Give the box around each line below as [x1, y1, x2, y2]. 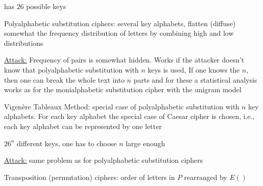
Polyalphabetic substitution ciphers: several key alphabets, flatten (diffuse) [4, 18, 236, 28]
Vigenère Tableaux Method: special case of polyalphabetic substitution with [4, 101, 240, 111]
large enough [125, 138, 165, 148]
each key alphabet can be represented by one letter [4, 120, 162, 131]
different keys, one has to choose [17, 138, 117, 148]
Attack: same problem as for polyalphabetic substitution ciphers [4, 155, 203, 165]
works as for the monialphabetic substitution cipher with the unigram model [4, 84, 242, 95]
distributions [4, 37, 43, 48]
